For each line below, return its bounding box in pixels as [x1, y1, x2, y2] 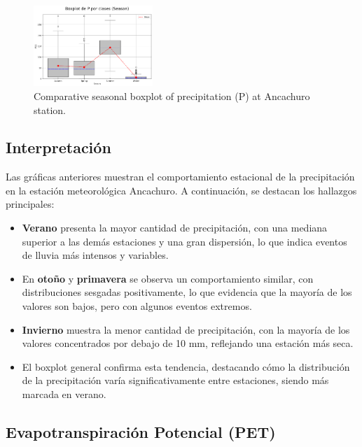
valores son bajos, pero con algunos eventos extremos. [22, 299, 252, 313]
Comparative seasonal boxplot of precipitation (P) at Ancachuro [34, 88, 310, 103]
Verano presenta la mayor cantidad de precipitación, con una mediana [22, 220, 328, 235]
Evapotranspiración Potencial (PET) [6, 421, 276, 442]
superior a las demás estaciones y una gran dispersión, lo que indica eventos [22, 234, 347, 248]
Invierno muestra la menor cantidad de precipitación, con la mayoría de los [22, 322, 350, 336]
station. [34, 102, 66, 117]
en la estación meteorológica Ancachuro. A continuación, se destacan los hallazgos [6, 183, 357, 197]
